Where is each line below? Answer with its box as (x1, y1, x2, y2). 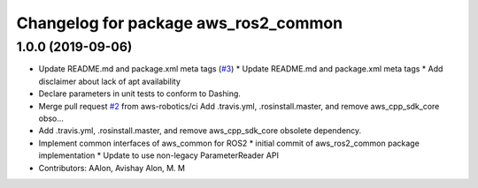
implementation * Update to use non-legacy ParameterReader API (38, 150, 279, 161)
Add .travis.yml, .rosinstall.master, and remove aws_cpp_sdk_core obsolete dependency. (38, 125, 362, 136)
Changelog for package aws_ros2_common (16, 13, 343, 33)
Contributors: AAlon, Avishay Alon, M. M (38, 162, 186, 173)
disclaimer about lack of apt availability (38, 76, 181, 86)
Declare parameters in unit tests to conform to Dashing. (38, 88, 241, 99)
